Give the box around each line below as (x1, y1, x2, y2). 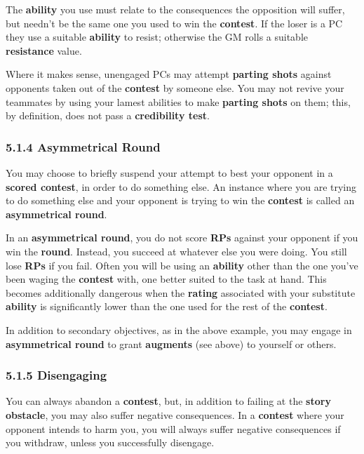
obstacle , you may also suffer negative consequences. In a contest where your (6, 407, 344, 422)
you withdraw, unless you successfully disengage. (6, 435, 215, 450)
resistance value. (6, 43, 82, 58)
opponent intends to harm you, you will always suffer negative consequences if (6, 421, 341, 436)
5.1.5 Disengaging (6, 366, 107, 384)
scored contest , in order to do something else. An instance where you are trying (6, 179, 357, 194)
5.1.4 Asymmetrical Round (6, 138, 161, 155)
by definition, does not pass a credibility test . (6, 108, 210, 123)
